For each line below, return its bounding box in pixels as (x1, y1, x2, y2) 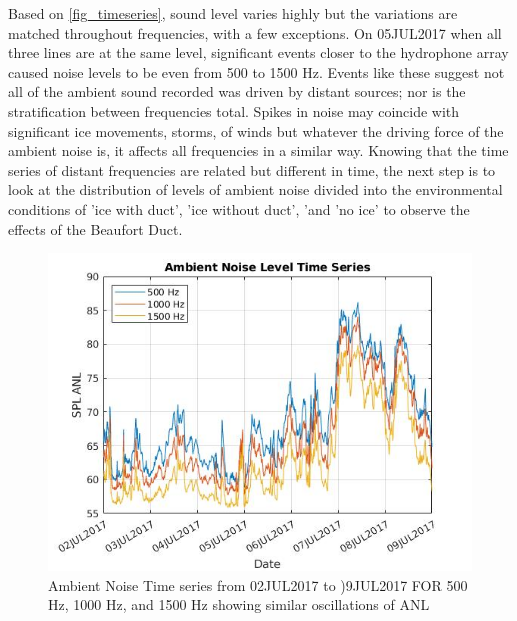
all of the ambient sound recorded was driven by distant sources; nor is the (8, 81, 466, 102)
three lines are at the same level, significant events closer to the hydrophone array (8, 42, 509, 63)
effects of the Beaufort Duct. (8, 218, 183, 239)
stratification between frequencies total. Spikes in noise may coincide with (8, 100, 460, 121)
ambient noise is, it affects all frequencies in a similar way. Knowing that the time (8, 140, 509, 161)
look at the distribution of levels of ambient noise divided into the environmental (8, 179, 503, 200)
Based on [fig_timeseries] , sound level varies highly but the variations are (8, 3, 458, 23)
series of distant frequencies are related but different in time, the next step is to (8, 159, 496, 180)
